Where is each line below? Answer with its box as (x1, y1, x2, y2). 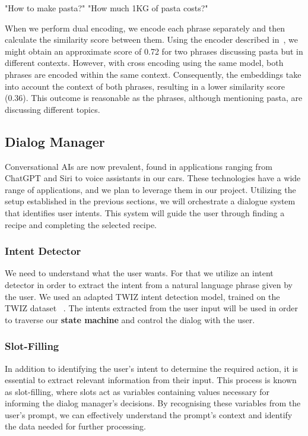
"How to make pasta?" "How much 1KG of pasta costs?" (5, 2, 208, 14)
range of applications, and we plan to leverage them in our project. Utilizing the (5, 183, 296, 195)
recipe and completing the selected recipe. (5, 218, 157, 230)
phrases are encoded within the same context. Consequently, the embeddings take (5, 68, 301, 80)
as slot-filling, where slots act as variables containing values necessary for (5, 385, 270, 397)
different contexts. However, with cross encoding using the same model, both (5, 56, 284, 69)
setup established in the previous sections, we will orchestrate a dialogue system (5, 195, 296, 207)
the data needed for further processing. (5, 420, 146, 432)
